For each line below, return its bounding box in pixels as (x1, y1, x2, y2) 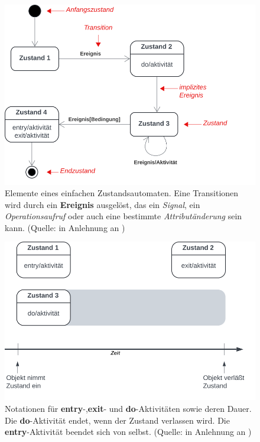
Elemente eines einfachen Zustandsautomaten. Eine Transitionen (5, 187, 239, 199)
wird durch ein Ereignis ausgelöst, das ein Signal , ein (5, 198, 200, 210)
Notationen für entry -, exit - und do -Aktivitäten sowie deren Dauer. (5, 402, 252, 415)
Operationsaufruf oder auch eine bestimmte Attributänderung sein (5, 210, 242, 222)
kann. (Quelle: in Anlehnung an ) (5, 221, 125, 233)
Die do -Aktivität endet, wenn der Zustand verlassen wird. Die (5, 414, 230, 426)
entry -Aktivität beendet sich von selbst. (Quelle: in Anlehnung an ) (5, 425, 252, 438)
